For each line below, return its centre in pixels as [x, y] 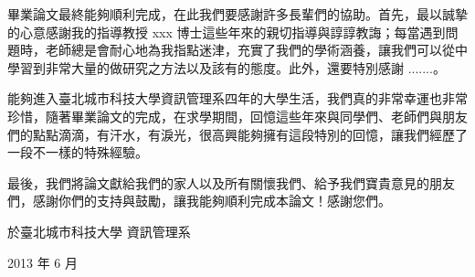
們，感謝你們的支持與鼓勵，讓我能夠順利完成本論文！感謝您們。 [199, 201]
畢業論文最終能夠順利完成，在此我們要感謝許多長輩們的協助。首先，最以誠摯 [237, 14]
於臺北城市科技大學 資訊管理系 [99, 231]
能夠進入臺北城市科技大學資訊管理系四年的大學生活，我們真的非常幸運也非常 [237, 98]
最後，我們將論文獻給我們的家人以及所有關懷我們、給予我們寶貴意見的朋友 [231, 182]
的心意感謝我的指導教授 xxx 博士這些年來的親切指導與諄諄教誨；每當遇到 [227, 32]
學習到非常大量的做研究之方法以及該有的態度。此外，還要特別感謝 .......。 [227, 67]
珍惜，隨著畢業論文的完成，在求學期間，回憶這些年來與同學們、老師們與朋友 [237, 116]
